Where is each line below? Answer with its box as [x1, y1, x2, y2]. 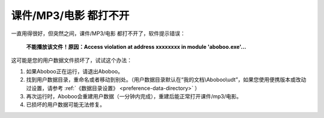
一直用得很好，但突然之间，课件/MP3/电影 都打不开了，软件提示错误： [11, 30, 186, 37]
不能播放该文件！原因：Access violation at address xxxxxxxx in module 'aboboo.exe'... [26, 43, 247, 50]
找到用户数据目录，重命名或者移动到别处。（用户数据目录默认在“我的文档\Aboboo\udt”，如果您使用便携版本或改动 [26, 76, 307, 83]
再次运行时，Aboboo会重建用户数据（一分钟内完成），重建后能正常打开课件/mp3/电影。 [26, 92, 242, 100]
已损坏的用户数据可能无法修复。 [26, 101, 105, 108]
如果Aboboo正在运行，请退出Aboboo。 [26, 67, 123, 74]
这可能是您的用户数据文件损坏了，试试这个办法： [11, 57, 132, 64]
